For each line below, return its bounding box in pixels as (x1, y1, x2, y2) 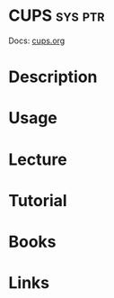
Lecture (8, 149, 68, 169)
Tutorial (8, 190, 68, 211)
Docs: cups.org (8, 35, 66, 46)
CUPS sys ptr (8, 5, 105, 26)
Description (8, 67, 98, 87)
